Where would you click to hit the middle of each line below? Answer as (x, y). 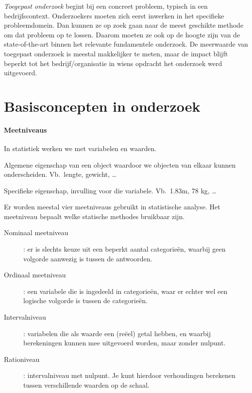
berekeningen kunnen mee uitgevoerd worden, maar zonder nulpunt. (125, 343)
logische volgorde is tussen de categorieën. (85, 300)
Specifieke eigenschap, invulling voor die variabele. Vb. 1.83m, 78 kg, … (110, 190)
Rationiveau (22, 359)
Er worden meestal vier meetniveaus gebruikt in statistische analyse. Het (112, 207)
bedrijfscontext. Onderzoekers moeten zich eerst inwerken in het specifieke (114, 15)
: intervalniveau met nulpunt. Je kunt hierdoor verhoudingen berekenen (129, 375)
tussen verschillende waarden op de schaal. (86, 385)
